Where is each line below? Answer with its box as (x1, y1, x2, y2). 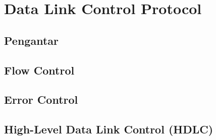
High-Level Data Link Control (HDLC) (4, 121, 213, 137)
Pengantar (4, 32, 59, 48)
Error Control (4, 92, 78, 107)
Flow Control (4, 62, 75, 78)
